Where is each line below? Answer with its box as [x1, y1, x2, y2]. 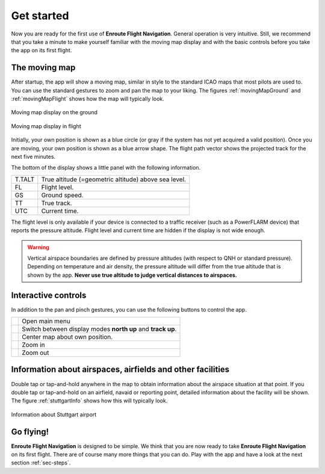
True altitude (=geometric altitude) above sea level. [41, 175, 187, 183]
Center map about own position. [22, 333, 113, 341]
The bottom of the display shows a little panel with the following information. [11, 164, 201, 171]
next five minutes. [11, 153, 56, 160]
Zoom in [22, 340, 45, 349]
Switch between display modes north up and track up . [22, 325, 177, 333]
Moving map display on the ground [11, 109, 97, 116]
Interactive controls [11, 290, 87, 300]
